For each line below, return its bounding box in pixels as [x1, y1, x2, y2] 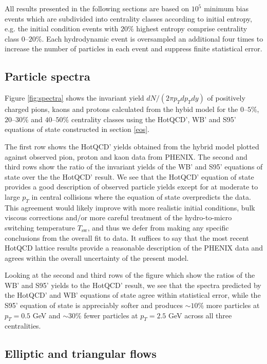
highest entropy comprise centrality [136, 23, 247, 34]
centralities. [5, 320, 41, 331]
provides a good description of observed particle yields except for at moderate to [5, 181, 258, 192]
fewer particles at [84, 310, 138, 320]
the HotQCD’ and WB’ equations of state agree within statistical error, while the [5, 290, 261, 300]
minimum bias [204, 3, 249, 13]
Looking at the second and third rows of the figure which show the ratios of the [5, 270, 255, 280]
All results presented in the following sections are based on [5, 3, 189, 13]
